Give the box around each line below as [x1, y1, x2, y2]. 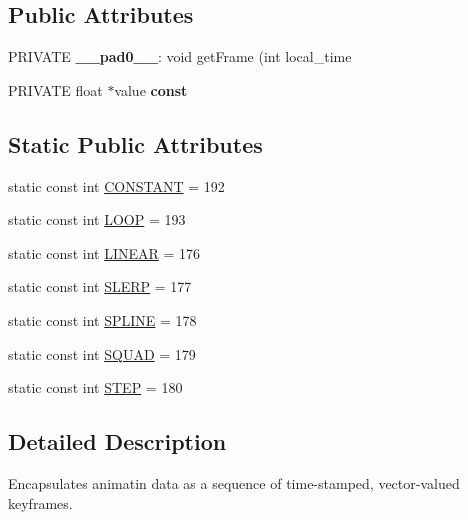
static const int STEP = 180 [8, 377, 183, 398]
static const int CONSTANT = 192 [8, 175, 225, 196]
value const [114, 79, 188, 100]
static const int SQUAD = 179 [8, 343, 196, 364]
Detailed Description [8, 426, 227, 457]
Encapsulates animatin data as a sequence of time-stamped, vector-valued [8, 472, 460, 493]
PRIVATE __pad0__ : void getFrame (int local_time [8, 46, 352, 67]
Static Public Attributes [8, 128, 263, 159]
